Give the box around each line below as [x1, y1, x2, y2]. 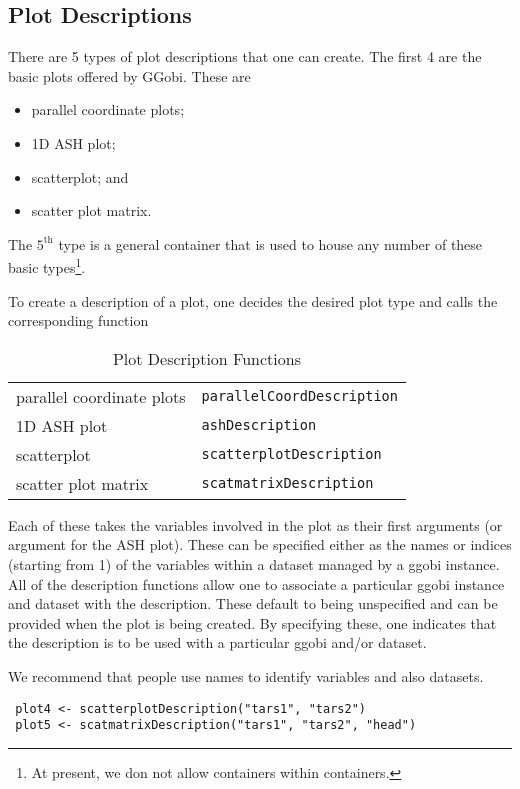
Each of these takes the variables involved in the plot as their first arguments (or [8, 514, 503, 535]
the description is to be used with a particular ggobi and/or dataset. [8, 632, 427, 653]
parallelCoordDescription [201, 388, 398, 405]
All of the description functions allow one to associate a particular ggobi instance [8, 573, 505, 594]
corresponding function [8, 310, 149, 331]
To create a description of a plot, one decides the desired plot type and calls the [8, 290, 498, 311]
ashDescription [201, 417, 317, 434]
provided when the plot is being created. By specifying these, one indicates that [8, 612, 497, 633]
